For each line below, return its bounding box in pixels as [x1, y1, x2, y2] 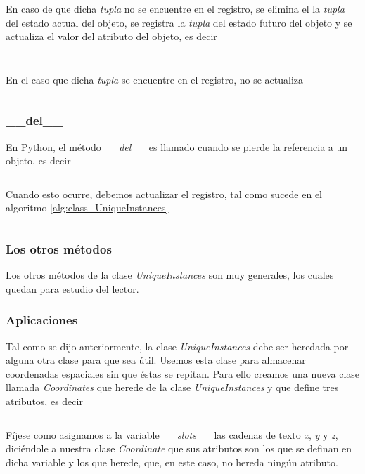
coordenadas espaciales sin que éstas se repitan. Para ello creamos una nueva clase [6, 366, 360, 381]
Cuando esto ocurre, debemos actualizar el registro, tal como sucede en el [6, 186, 323, 201]
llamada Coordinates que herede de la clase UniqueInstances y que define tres [6, 380, 339, 395]
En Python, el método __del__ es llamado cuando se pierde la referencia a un [6, 139, 348, 154]
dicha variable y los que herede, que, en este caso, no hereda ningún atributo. [6, 454, 338, 469]
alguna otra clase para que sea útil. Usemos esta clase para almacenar [6, 353, 306, 367]
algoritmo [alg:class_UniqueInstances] [6, 200, 169, 215]
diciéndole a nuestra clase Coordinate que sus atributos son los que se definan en [6, 441, 352, 456]
